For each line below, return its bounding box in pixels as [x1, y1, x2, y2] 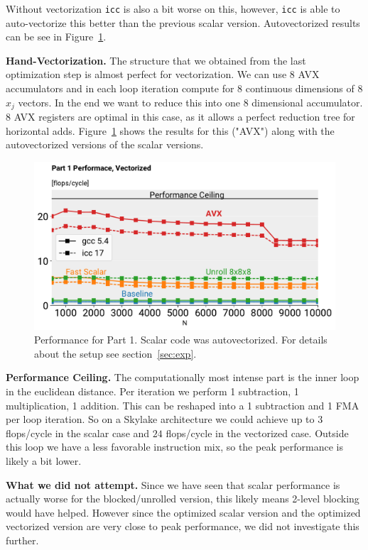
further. [6, 533, 39, 548]
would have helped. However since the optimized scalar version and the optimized [6, 505, 361, 519]
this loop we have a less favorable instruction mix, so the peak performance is [6, 439, 344, 454]
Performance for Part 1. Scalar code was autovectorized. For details [34, 332, 328, 347]
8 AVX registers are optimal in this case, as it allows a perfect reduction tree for [6, 109, 355, 124]
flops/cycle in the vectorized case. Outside [166, 425, 349, 440]
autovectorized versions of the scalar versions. [6, 137, 204, 152]
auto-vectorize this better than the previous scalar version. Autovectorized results [6, 15, 360, 30]
